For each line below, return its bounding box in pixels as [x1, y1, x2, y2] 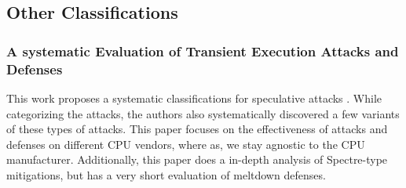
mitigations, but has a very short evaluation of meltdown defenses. [6, 166, 326, 183]
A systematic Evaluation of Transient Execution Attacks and [6, 41, 399, 60]
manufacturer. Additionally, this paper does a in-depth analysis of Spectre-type [6, 151, 388, 168]
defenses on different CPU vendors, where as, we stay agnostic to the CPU [6, 136, 365, 152]
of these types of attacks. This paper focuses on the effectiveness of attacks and [6, 121, 388, 137]
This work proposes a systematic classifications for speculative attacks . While [6, 89, 382, 106]
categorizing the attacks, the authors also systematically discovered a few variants [6, 105, 400, 121]
